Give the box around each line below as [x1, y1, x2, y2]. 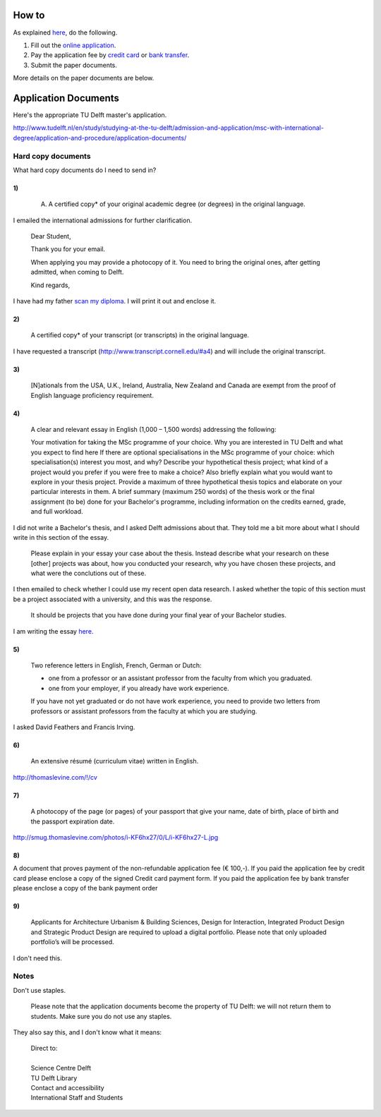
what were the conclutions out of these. [30, 569, 147, 578]
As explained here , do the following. [13, 28, 118, 37]
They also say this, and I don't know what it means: [13, 1027, 162, 1037]
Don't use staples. [13, 986, 66, 994]
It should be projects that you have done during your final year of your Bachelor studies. [30, 611, 287, 620]
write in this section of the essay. [13, 533, 109, 541]
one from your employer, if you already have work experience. [48, 684, 229, 692]
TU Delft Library [30, 1073, 78, 1082]
